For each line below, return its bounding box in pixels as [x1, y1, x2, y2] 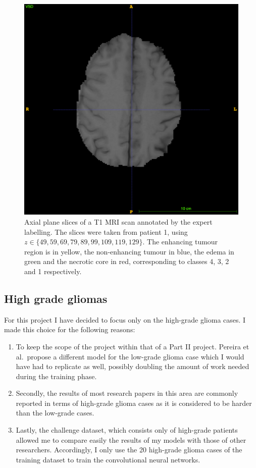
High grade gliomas [4, 290, 108, 306]
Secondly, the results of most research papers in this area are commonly [16, 388, 238, 398]
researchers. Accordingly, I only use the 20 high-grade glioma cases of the [16, 444, 242, 455]
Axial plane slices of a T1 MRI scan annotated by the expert [24, 216, 213, 227]
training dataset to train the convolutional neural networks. [16, 454, 200, 464]
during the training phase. [16, 371, 97, 381]
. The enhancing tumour [142, 236, 218, 247]
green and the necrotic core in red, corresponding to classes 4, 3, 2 [24, 256, 229, 267]
